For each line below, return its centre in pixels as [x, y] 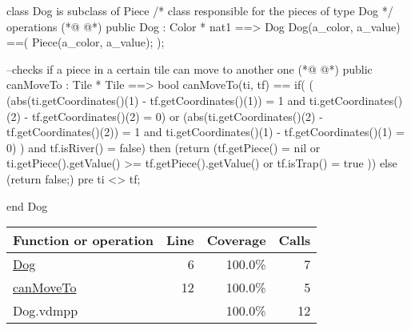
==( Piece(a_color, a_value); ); [86, 42]
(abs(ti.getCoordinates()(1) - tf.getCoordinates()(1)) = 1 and [156, 100]
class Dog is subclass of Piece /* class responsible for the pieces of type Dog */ [200, 10]
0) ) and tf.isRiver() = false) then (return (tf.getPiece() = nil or [164, 147]
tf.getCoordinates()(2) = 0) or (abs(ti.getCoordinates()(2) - [177, 116]
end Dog [27, 205]
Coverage [236, 240]
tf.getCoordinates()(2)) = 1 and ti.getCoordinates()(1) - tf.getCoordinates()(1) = [205, 132]
